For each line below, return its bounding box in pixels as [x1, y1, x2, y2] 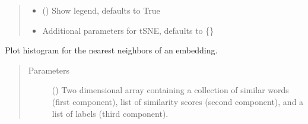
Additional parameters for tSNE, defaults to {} [42, 24, 214, 36]
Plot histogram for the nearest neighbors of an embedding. [5, 44, 218, 56]
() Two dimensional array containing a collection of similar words [52, 84, 289, 96]
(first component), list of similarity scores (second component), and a [52, 95, 304, 107]
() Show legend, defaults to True [42, 4, 160, 16]
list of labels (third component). [52, 107, 169, 119]
